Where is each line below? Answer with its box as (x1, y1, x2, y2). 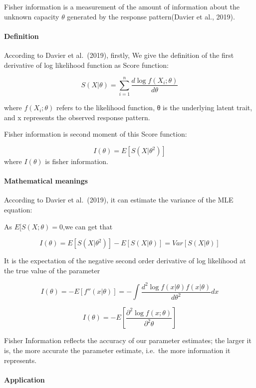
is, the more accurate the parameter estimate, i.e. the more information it (4, 345, 231, 355)
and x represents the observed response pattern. (4, 112, 150, 122)
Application (4, 374, 45, 385)
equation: (4, 204, 32, 215)
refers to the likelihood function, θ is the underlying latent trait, (56, 102, 253, 113)
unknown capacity (4, 11, 59, 21)
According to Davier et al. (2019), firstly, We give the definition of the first (4, 49, 234, 60)
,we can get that (63, 221, 113, 231)
